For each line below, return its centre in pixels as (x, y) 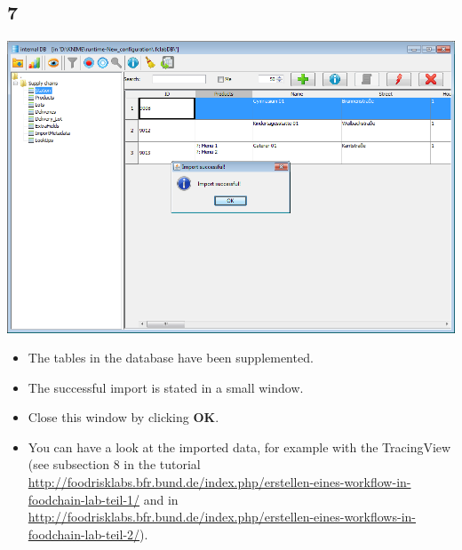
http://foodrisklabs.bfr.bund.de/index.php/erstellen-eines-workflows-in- (222, 517)
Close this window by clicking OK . (123, 417)
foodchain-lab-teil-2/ (84, 534)
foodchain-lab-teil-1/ (84, 499)
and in (161, 499)
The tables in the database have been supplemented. (171, 358)
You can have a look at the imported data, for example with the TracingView (239, 446)
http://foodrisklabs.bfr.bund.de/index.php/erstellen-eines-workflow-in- (219, 482)
